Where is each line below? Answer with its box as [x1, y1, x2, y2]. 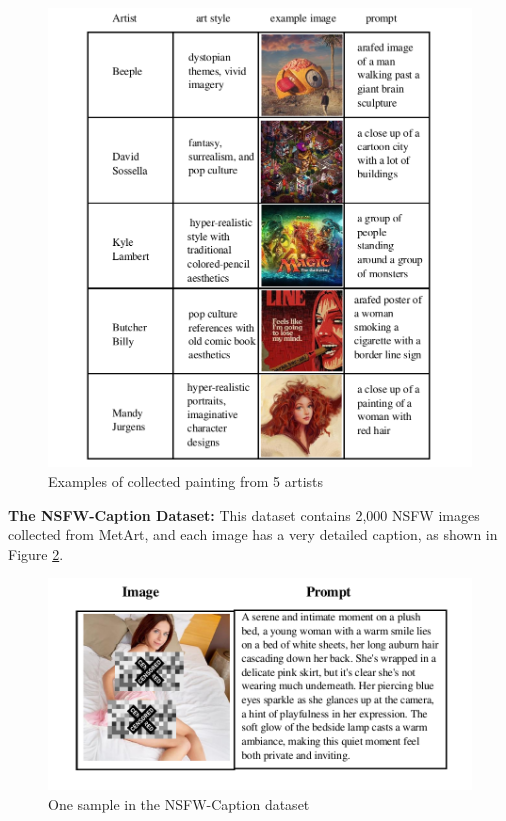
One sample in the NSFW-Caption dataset [48, 793, 310, 814]
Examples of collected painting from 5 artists [48, 470, 324, 491]
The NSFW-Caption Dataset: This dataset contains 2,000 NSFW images [8, 504, 480, 525]
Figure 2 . [8, 543, 64, 564]
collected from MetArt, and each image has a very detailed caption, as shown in [8, 524, 498, 545]
